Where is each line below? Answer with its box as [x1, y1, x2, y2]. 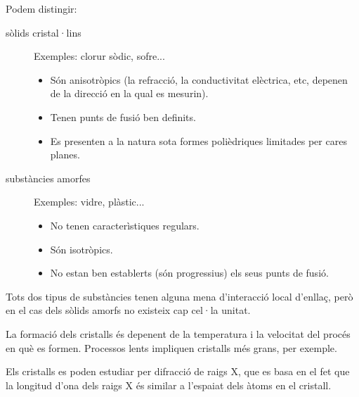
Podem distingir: [6, 1, 77, 15]
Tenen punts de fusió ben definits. [50, 109, 196, 124]
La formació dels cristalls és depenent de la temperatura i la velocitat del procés [6, 326, 351, 341]
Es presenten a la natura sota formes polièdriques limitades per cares [50, 133, 347, 148]
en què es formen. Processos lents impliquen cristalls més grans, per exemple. [6, 340, 337, 355]
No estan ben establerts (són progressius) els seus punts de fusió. [50, 265, 329, 280]
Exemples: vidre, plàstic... [34, 194, 145, 209]
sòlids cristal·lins [6, 25, 81, 39]
